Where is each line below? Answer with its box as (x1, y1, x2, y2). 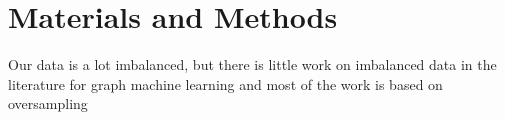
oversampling (8, 93, 88, 114)
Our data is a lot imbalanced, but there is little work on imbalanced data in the (8, 54, 497, 75)
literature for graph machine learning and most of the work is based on (8, 73, 443, 94)
